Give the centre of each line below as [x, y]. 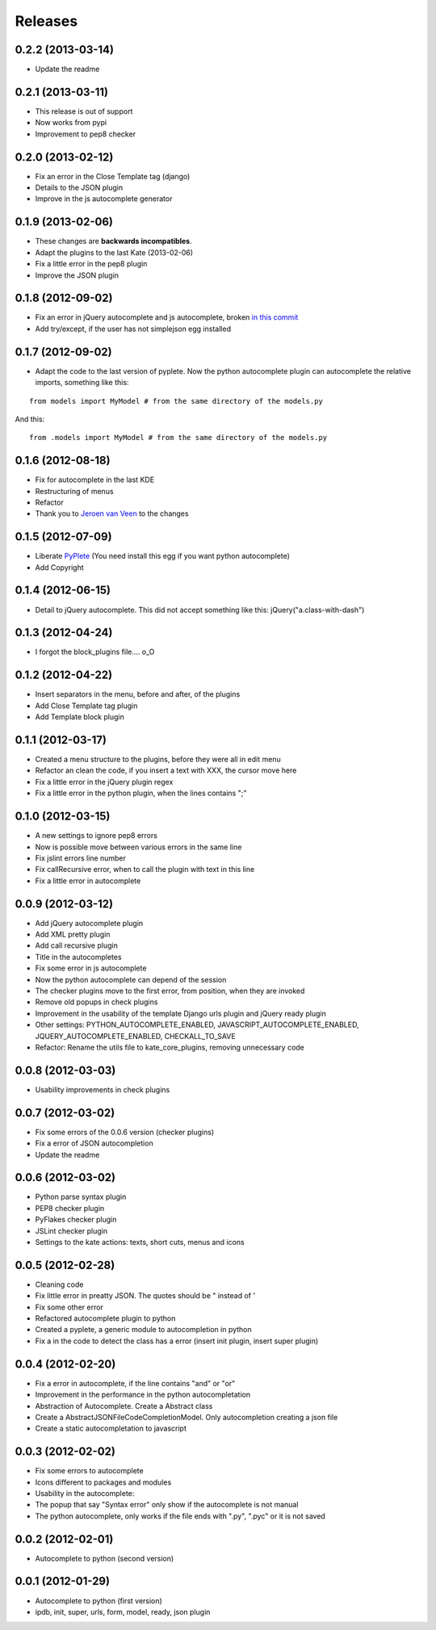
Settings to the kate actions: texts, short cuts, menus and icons [140, 1242]
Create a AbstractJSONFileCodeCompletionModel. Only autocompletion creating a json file [187, 1417]
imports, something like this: [82, 383]
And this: [30, 419]
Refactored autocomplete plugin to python [105, 1318]
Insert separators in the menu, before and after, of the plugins [138, 694]
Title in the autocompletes [78, 957]
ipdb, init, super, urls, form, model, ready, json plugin [123, 1611]
